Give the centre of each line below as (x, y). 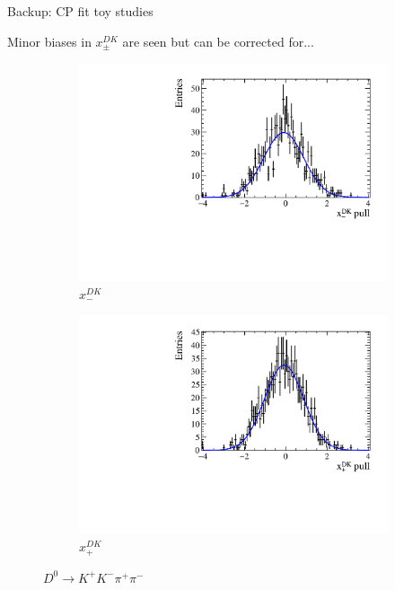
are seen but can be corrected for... (218, 41)
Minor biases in (49, 41)
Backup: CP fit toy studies (80, 11)
